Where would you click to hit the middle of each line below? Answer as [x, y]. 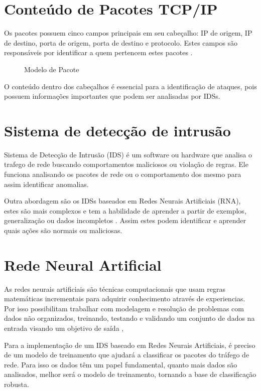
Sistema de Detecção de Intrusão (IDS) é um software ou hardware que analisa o [128, 154]
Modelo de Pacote [52, 69]
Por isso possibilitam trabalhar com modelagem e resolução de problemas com [124, 308]
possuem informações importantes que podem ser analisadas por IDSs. [112, 96]
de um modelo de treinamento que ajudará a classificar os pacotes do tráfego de [127, 355]
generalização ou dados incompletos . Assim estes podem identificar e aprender [125, 220]
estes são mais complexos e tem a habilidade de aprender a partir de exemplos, [125, 210]
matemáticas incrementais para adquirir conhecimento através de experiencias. [125, 299]
